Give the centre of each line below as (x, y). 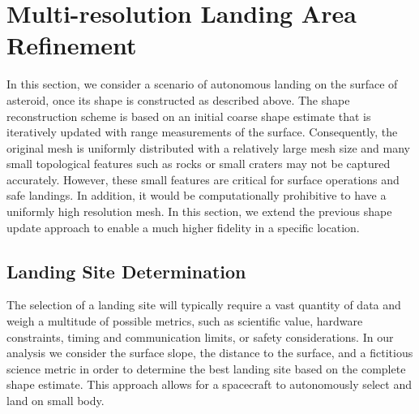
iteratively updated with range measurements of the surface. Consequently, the (202, 132)
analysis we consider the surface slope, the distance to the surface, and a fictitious (210, 353)
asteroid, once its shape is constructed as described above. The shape (178, 99)
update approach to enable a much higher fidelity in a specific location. (183, 227)
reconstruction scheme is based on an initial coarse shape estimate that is (189, 116)
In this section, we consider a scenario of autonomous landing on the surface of (202, 84)
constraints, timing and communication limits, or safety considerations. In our (200, 336)
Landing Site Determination (126, 271)
